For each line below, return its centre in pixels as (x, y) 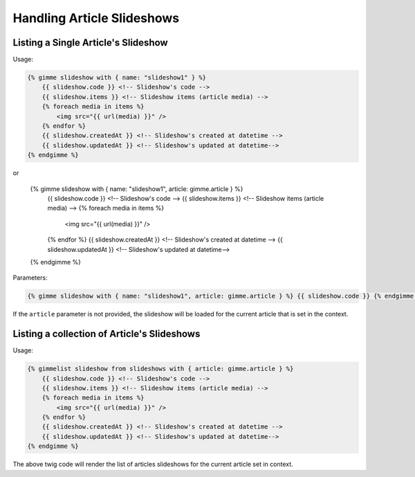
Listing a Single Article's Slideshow (91, 43)
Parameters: (30, 278)
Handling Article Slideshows (96, 18)
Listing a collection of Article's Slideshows (107, 334)
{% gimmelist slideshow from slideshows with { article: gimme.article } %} (160, 369)
